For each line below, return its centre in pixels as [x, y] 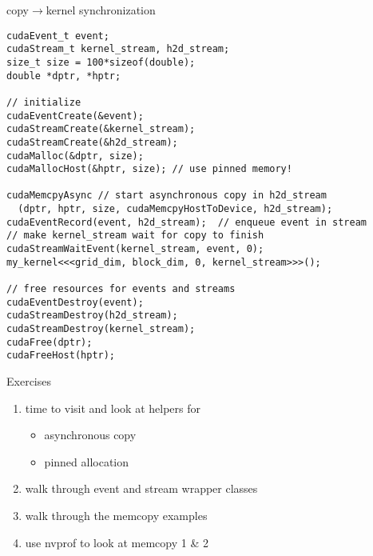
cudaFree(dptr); [50, 342]
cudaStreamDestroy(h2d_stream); [92, 316]
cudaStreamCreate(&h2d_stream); [92, 142]
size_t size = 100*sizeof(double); [101, 62]
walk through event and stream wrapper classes [141, 488]
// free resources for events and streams [121, 289]
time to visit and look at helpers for [113, 408]
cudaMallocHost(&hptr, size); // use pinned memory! [149, 169]
